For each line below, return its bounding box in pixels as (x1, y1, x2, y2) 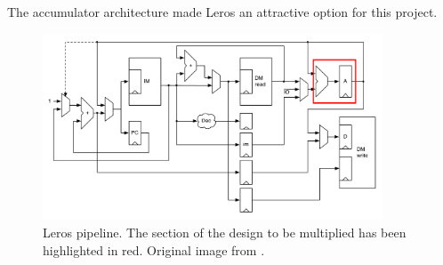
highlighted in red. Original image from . (43, 240, 265, 259)
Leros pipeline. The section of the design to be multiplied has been (43, 222, 407, 241)
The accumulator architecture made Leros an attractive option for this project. (7, 3, 438, 20)
